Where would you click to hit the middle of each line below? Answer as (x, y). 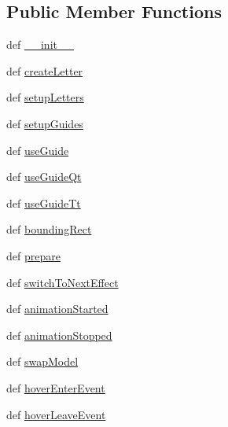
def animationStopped (59, 335)
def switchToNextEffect (63, 282)
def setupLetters (45, 97)
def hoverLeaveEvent (56, 414)
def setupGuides (45, 123)
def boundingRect (49, 229)
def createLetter (45, 70)
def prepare (33, 255)
